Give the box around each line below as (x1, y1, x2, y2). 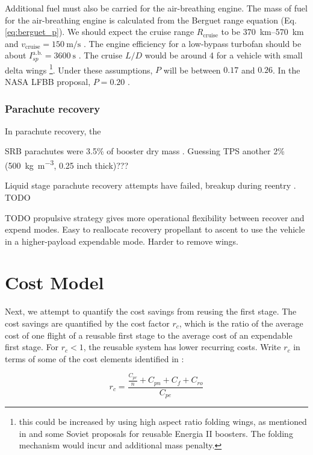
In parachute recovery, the (5, 124, 101, 137)
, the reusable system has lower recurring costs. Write (83, 340, 281, 353)
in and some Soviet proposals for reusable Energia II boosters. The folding (19, 427, 293, 439)
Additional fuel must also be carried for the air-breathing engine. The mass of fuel (5, 2, 308, 14)
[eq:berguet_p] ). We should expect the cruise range (5, 25, 194, 38)
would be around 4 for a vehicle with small (144, 49, 303, 61)
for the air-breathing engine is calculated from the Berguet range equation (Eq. (5, 13, 297, 26)
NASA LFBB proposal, (5, 75, 91, 88)
